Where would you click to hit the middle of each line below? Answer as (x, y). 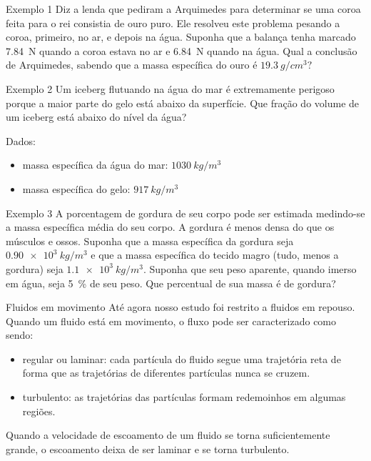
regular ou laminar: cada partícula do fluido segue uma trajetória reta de (182, 358)
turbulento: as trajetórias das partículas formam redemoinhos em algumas (184, 397)
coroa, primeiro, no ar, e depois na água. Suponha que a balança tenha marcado (181, 37)
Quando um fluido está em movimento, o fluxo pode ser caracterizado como (171, 321)
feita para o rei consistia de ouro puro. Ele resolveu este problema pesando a (173, 23)
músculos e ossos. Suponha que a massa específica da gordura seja (150, 241)
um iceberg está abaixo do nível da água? (96, 117)
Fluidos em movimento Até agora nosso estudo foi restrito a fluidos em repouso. (181, 307)
